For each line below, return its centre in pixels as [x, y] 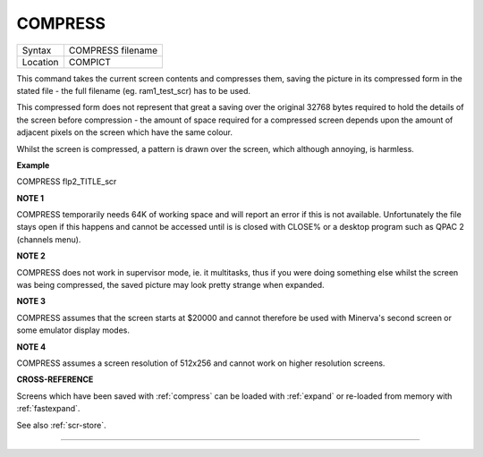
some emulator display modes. [73, 330]
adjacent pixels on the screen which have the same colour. [124, 132]
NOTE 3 [31, 301]
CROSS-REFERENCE [55, 379]
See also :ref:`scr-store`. [61, 425]
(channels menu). [49, 239]
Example [33, 165]
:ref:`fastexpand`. [48, 409]
